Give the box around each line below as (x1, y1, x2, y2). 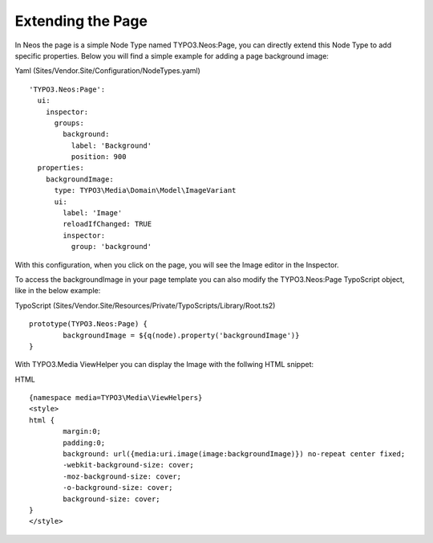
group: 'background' (71, 242, 152, 251)
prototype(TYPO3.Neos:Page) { (29, 320, 148, 329)
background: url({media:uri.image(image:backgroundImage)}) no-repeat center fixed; (63, 450, 406, 459)
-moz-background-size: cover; (63, 472, 182, 481)
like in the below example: (14, 286, 101, 296)
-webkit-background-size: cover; (63, 460, 194, 470)
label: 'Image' (63, 209, 123, 218)
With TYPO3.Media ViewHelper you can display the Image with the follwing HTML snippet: (14, 360, 314, 369)
